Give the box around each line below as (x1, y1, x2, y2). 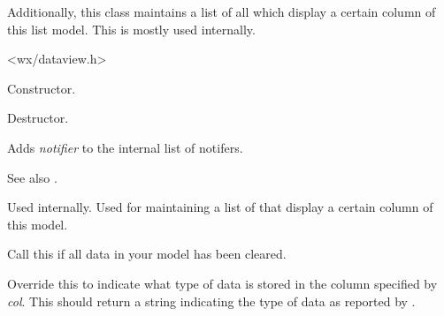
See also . (7, 168, 57, 186)
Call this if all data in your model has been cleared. (7, 245, 287, 263)
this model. (7, 214, 68, 233)
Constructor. (7, 79, 76, 97)
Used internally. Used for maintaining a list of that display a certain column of (7, 198, 433, 216)
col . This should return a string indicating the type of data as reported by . (7, 291, 416, 310)
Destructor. (7, 109, 69, 127)
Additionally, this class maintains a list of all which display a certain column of (7, 3, 436, 20)
